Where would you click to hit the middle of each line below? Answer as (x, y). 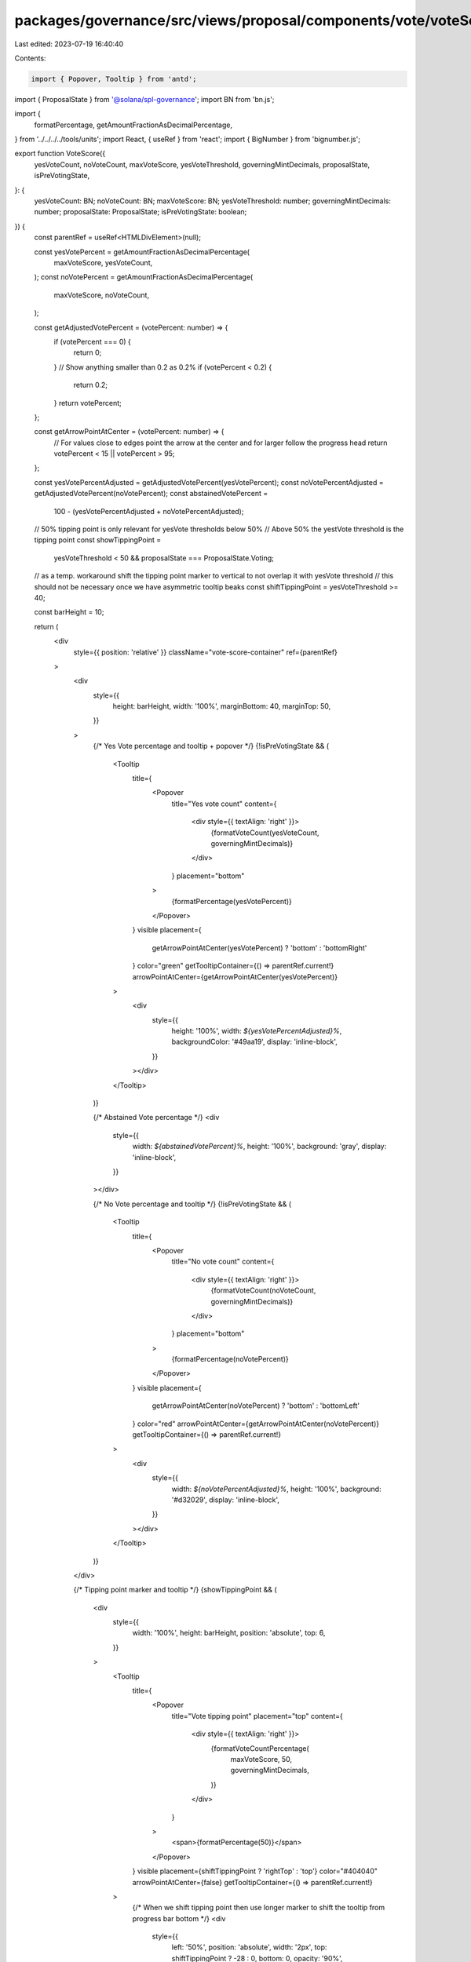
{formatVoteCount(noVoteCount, (263, 1290)
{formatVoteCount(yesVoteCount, (265, 833)
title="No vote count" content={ (223, 1262)
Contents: (30, 58)
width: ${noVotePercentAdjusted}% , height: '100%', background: (276, 1489)
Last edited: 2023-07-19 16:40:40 (69, 44)
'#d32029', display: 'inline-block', (226, 1500)
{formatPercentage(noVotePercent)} (230, 1359)
